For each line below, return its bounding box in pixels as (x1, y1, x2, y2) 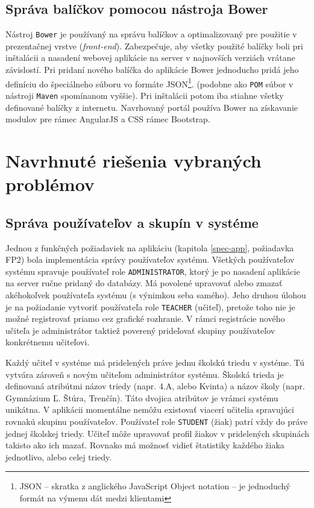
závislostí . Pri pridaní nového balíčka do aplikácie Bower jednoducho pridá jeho (5, 63, 299, 76)
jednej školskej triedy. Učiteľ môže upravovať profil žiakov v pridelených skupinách (5, 427, 310, 439)
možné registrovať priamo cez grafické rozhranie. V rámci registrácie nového (5, 312, 285, 325)
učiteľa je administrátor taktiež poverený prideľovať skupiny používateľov (5, 324, 275, 336)
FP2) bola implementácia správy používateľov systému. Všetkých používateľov (5, 253, 295, 266)
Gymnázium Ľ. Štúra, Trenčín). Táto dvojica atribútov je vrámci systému (5, 391, 278, 404)
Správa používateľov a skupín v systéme (5, 213, 259, 231)
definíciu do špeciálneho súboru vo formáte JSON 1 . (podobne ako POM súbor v (5, 75, 294, 90)
